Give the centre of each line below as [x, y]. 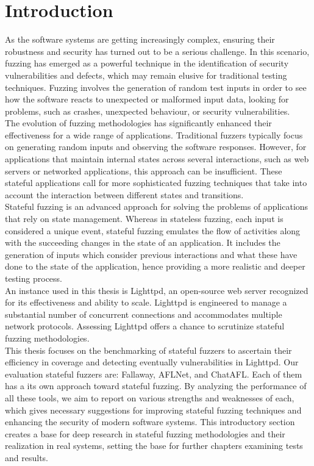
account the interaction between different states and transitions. [124, 194]
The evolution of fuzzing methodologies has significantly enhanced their [138, 123]
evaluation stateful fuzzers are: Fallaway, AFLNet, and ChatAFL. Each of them [154, 374]
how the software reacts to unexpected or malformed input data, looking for [147, 99]
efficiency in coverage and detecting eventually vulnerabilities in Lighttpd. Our [152, 362]
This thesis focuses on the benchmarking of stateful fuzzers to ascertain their [148, 350]
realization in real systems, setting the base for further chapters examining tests [154, 446]
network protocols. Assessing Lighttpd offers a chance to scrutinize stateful [145, 326]
